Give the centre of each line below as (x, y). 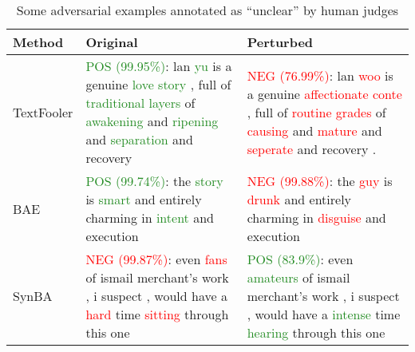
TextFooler (43, 112)
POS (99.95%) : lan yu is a (159, 66)
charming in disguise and (316, 218)
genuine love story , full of (158, 84)
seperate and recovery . (312, 148)
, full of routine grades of (316, 112)
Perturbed (280, 42)
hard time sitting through (157, 314)
